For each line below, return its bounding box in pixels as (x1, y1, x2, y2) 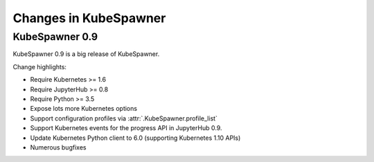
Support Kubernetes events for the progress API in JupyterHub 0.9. (30, 124, 222, 132)
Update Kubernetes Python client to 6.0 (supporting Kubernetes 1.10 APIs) (30, 134, 241, 142)
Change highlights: (12, 62, 67, 71)
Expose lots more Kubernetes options (30, 105, 138, 113)
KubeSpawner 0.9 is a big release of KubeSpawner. (12, 50, 160, 58)
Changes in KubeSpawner (12, 10, 166, 26)
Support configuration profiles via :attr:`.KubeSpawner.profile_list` (30, 114, 218, 123)
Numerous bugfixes (30, 143, 87, 152)
